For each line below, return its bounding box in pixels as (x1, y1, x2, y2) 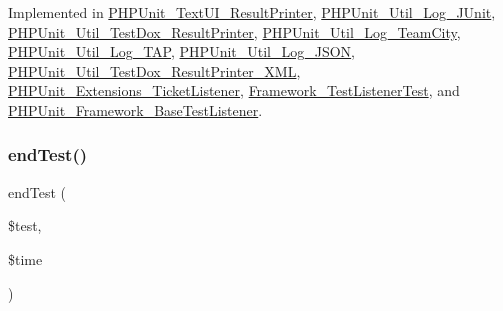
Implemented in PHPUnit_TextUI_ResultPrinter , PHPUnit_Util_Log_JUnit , (8, 2, 496, 22)
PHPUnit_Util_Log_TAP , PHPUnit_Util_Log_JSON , (8, 41, 356, 62)
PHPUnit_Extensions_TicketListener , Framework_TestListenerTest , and (8, 80, 460, 101)
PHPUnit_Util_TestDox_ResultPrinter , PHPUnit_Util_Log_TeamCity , (8, 21, 461, 42)
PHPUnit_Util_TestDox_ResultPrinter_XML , (8, 60, 301, 81)
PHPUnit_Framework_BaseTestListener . (8, 99, 263, 120)
